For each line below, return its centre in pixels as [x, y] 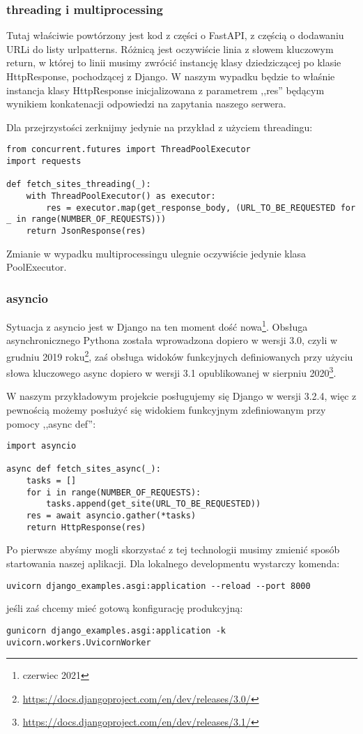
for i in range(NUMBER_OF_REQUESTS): [114, 492]
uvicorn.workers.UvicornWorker [79, 642]
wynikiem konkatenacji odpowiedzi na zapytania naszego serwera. [146, 104]
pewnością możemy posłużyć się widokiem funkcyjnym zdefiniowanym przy [166, 409]
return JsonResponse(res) [86, 231]
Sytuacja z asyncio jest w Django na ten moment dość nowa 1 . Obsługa [157, 325]
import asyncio [41, 446]
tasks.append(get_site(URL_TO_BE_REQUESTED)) [154, 504]
